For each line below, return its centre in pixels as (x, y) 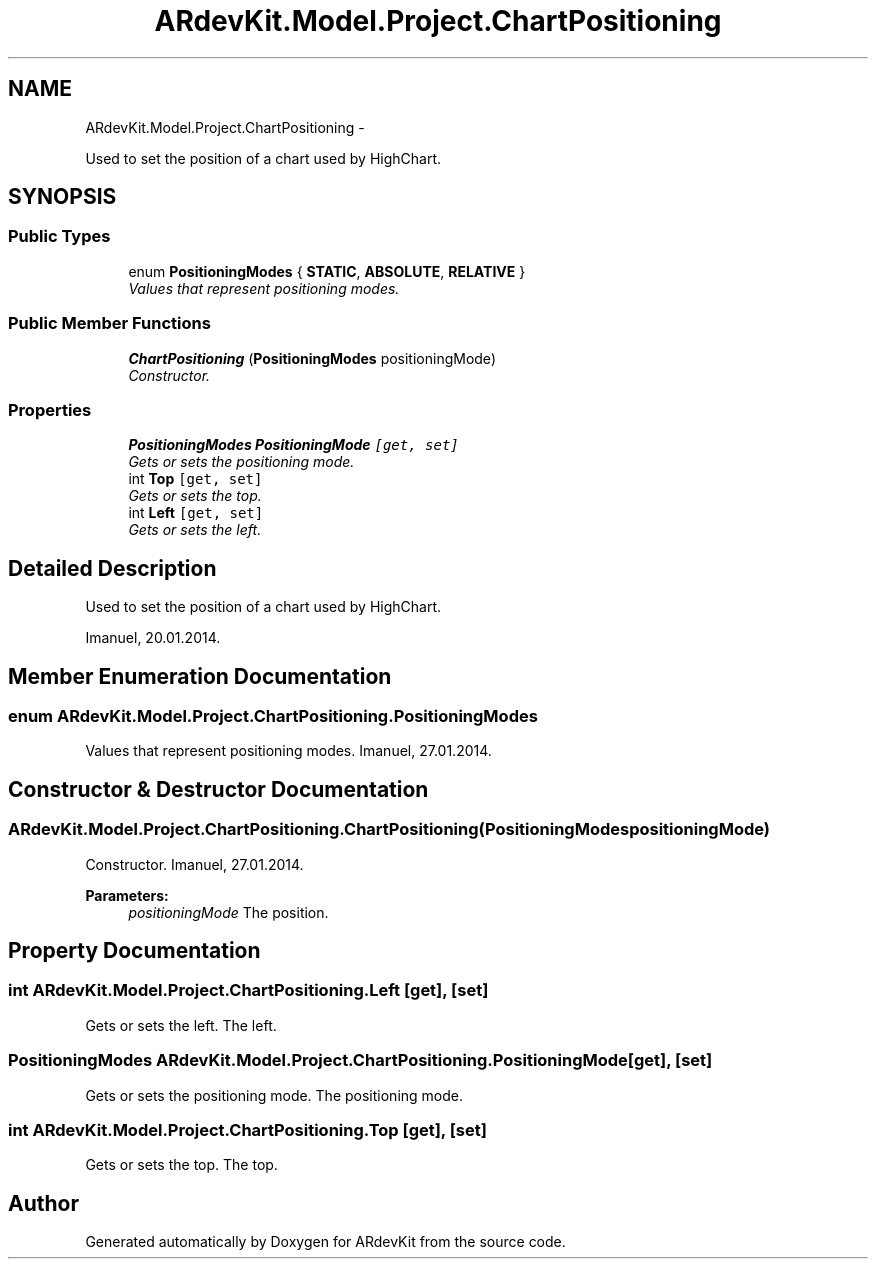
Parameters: (127, 895)
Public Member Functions (109, 323)
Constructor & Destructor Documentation (218, 789)
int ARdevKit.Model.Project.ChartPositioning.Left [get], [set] (248, 990)
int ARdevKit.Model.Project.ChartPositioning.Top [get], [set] (247, 1129)
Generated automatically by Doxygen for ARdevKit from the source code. (325, 1242)
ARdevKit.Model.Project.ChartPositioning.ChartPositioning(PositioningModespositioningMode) (389, 829)
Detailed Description (112, 568)
